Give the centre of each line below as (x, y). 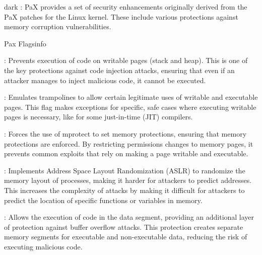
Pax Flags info (25, 43)
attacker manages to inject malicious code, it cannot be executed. (105, 80)
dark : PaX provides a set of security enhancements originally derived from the (126, 7)
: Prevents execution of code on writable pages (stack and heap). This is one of (126, 60)
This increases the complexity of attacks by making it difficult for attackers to (124, 190)
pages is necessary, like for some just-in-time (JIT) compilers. (99, 117)
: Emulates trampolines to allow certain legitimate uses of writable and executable (131, 97)
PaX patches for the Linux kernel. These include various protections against (121, 16)
